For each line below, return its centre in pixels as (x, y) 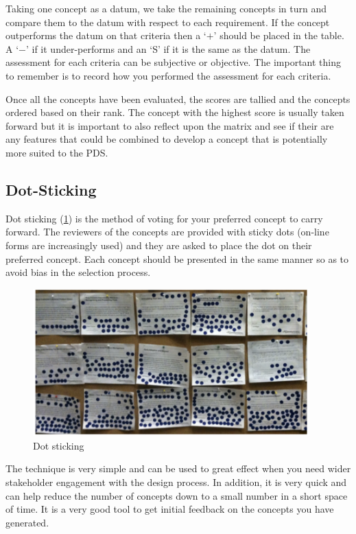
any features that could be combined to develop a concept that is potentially (167, 139)
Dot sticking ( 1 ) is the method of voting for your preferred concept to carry (164, 218)
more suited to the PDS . (57, 152)
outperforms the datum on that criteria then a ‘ (106, 35)
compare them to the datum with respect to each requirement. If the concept (168, 22)
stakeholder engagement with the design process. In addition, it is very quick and (176, 481)
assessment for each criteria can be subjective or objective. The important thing (173, 62)
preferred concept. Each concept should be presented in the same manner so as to (177, 258)
